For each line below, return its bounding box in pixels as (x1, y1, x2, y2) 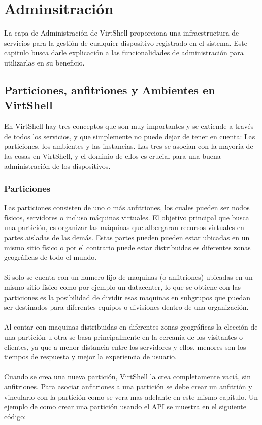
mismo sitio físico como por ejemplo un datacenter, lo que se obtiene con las (4, 282, 241, 292)
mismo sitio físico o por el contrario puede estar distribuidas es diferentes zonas (4, 242, 251, 252)
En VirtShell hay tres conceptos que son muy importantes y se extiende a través (4, 121, 254, 132)
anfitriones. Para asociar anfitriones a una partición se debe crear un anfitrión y (4, 381, 252, 391)
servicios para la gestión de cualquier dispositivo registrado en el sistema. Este (4, 37, 247, 48)
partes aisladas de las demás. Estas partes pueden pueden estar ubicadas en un (4, 232, 250, 243)
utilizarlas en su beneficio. (4, 57, 85, 68)
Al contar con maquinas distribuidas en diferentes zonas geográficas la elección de (4, 321, 258, 332)
